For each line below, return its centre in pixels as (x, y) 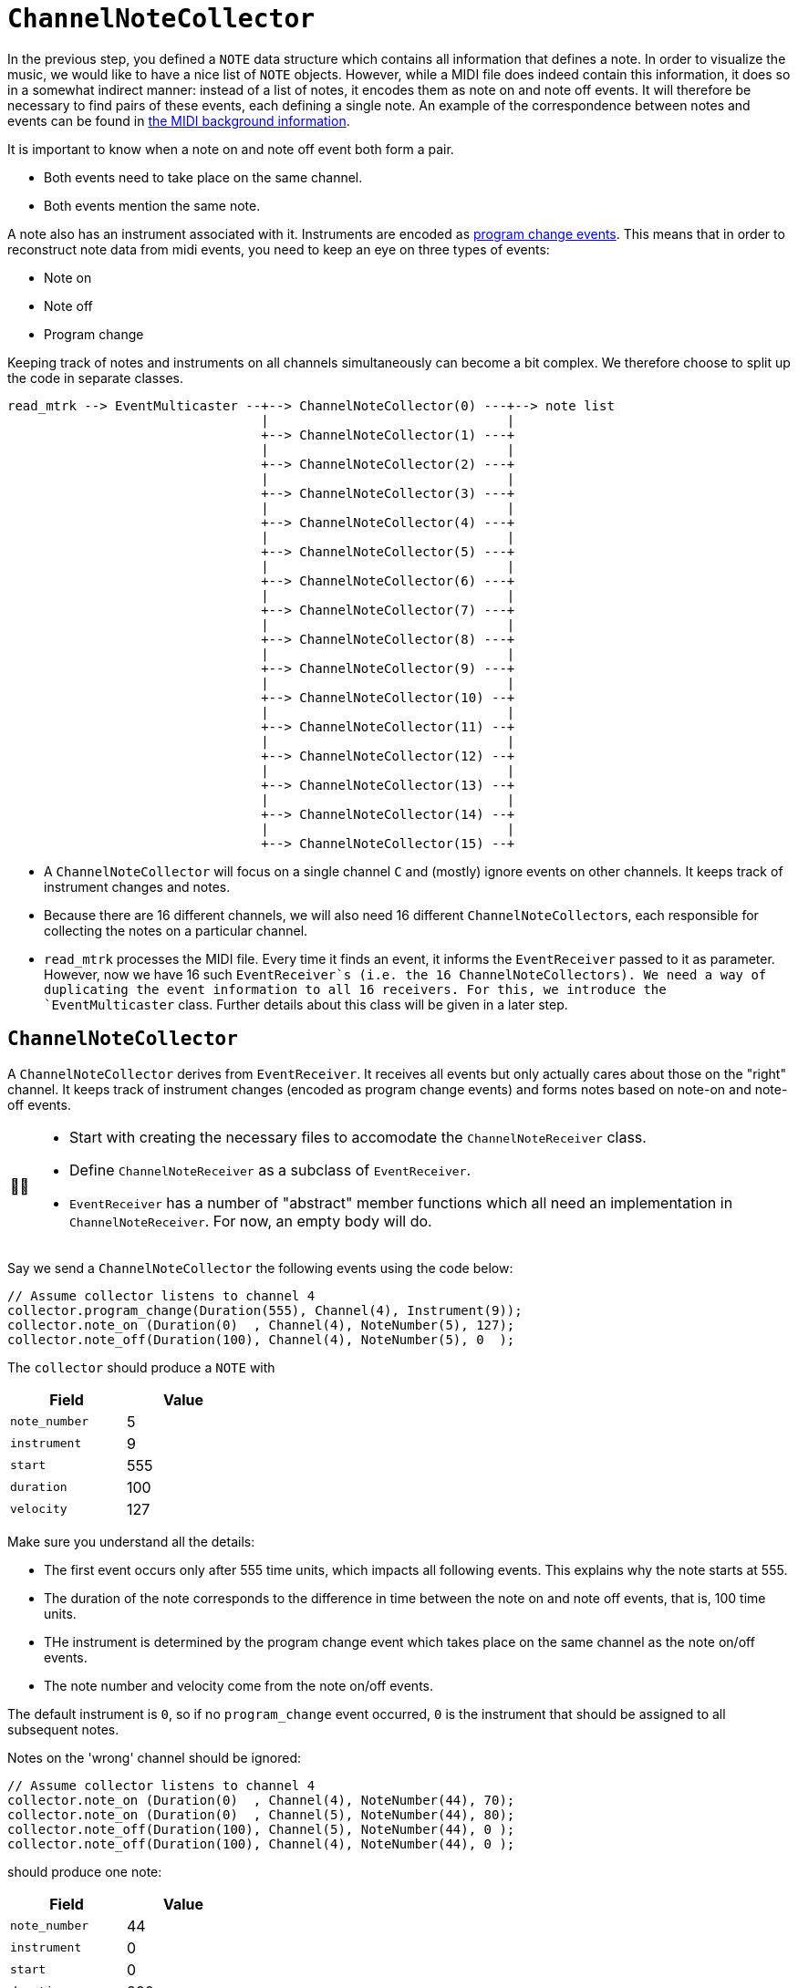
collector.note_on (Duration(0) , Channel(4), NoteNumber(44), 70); (261, 1800)
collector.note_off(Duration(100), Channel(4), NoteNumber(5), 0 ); (261, 1339)
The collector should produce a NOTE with (141, 1367)
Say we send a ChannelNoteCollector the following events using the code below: (260, 1268)
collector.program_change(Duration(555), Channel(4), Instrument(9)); (265, 1310)
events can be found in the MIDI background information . (179, 120)
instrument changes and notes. (137, 886)
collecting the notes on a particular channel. (176, 930)
